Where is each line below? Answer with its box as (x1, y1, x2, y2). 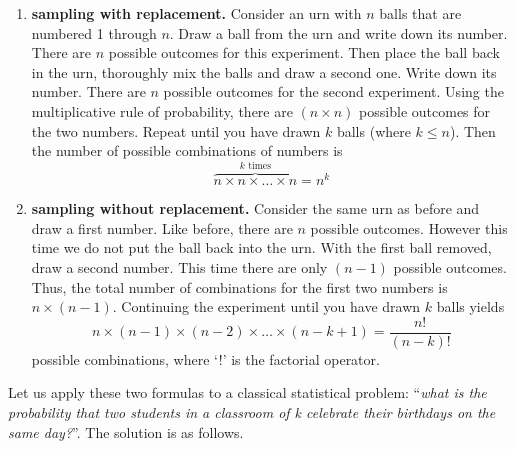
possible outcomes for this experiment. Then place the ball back (108, 42, 500, 63)
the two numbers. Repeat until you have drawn (31, 120, 321, 141)
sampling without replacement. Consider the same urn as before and (31, 198, 480, 219)
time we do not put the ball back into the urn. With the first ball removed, (31, 237, 492, 258)
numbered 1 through (31, 22, 157, 43)
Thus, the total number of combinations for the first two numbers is (31, 276, 448, 297)
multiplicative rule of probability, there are (31, 100, 293, 121)
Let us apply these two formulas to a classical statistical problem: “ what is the (8, 382, 487, 403)
